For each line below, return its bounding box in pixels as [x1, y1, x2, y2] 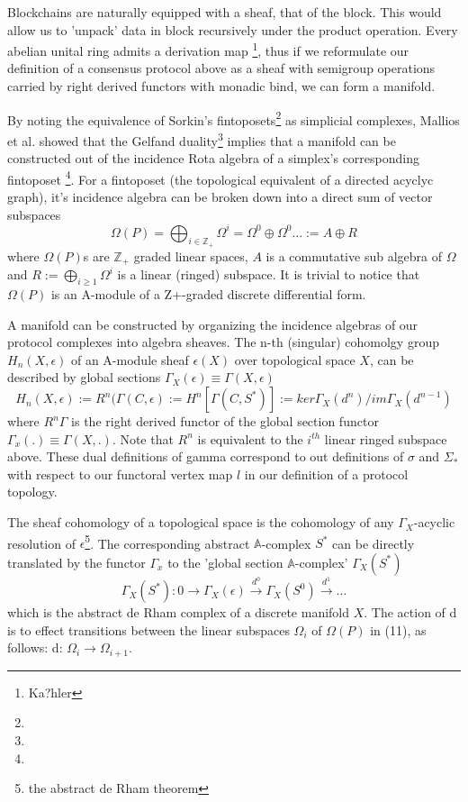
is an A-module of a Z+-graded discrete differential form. [50, 285, 366, 304]
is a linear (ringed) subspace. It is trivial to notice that [117, 265, 420, 284]
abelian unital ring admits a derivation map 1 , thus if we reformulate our [7, 39, 409, 59]
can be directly [332, 533, 415, 552]
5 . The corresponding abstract [85, 531, 250, 552]
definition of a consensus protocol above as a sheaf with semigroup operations [7, 59, 436, 77]
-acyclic [413, 513, 455, 532]
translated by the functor [7, 552, 146, 571]
